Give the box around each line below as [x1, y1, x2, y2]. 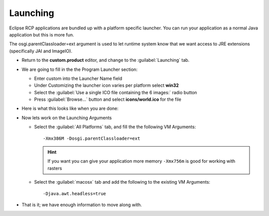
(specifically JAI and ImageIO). [9, 48, 72, 54]
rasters [47, 165, 62, 171]
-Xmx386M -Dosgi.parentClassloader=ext [43, 135, 140, 141]
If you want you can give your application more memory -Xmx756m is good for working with [47, 158, 236, 164]
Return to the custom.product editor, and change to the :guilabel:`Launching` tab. [21, 57, 190, 63]
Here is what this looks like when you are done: [21, 105, 119, 112]
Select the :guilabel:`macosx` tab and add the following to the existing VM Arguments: [34, 179, 210, 185]
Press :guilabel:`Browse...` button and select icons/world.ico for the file [34, 96, 181, 102]
